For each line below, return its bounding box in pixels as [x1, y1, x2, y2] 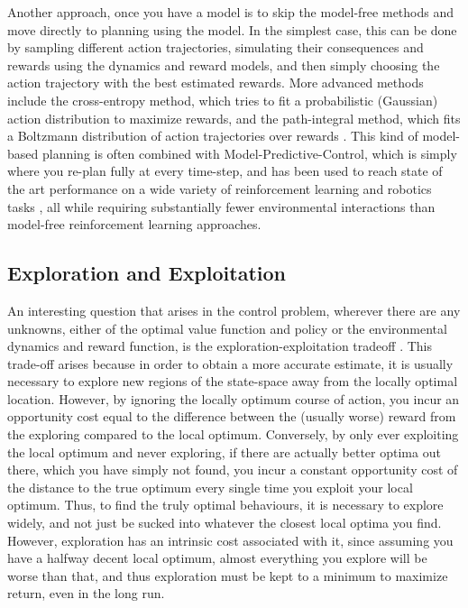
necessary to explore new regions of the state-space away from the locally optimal [7, 372, 458, 391]
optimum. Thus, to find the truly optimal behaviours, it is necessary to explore [7, 495, 444, 514]
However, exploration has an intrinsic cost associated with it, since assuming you [7, 530, 454, 549]
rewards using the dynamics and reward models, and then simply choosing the [7, 55, 440, 74]
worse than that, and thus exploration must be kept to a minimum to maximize [7, 566, 448, 585]
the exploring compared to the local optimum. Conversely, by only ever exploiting [7, 425, 459, 444]
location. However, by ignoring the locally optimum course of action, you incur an [7, 389, 460, 408]
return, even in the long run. [7, 584, 165, 603]
